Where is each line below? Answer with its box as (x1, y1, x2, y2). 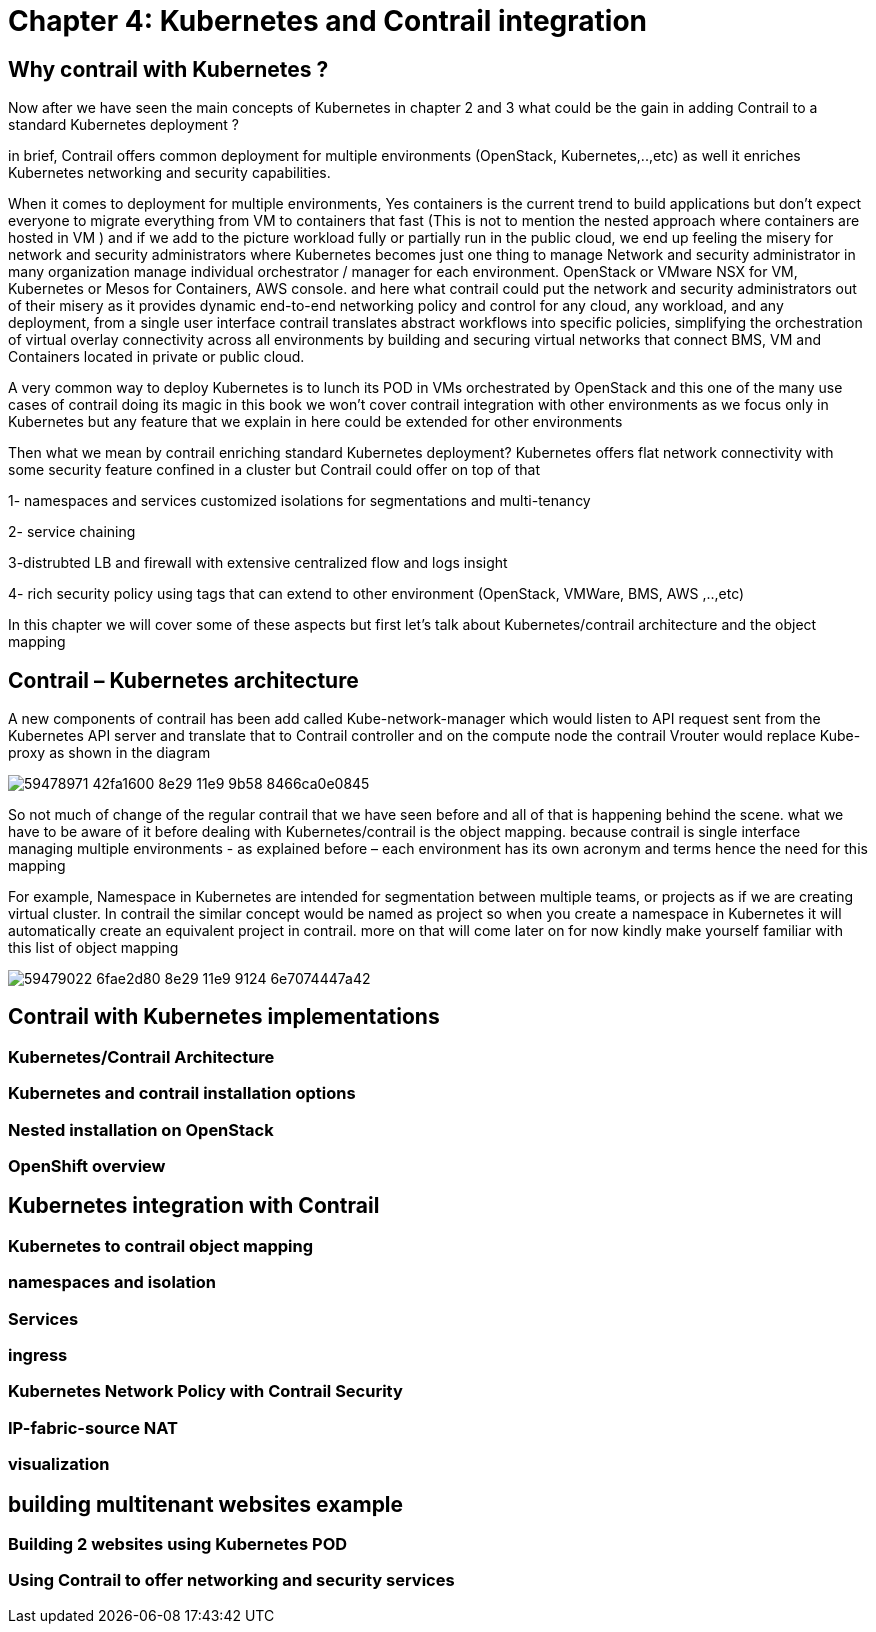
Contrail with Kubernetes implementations (8, 1004, 440, 1030)
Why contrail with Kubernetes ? (8, 56, 329, 82)
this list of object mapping (8, 939, 179, 957)
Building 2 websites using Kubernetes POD (8, 1533, 348, 1554)
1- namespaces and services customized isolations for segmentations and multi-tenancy (8, 492, 591, 510)
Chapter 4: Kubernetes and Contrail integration (8, 4, 648, 38)
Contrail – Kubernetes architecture (8, 667, 359, 693)
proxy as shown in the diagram (8, 744, 211, 762)
